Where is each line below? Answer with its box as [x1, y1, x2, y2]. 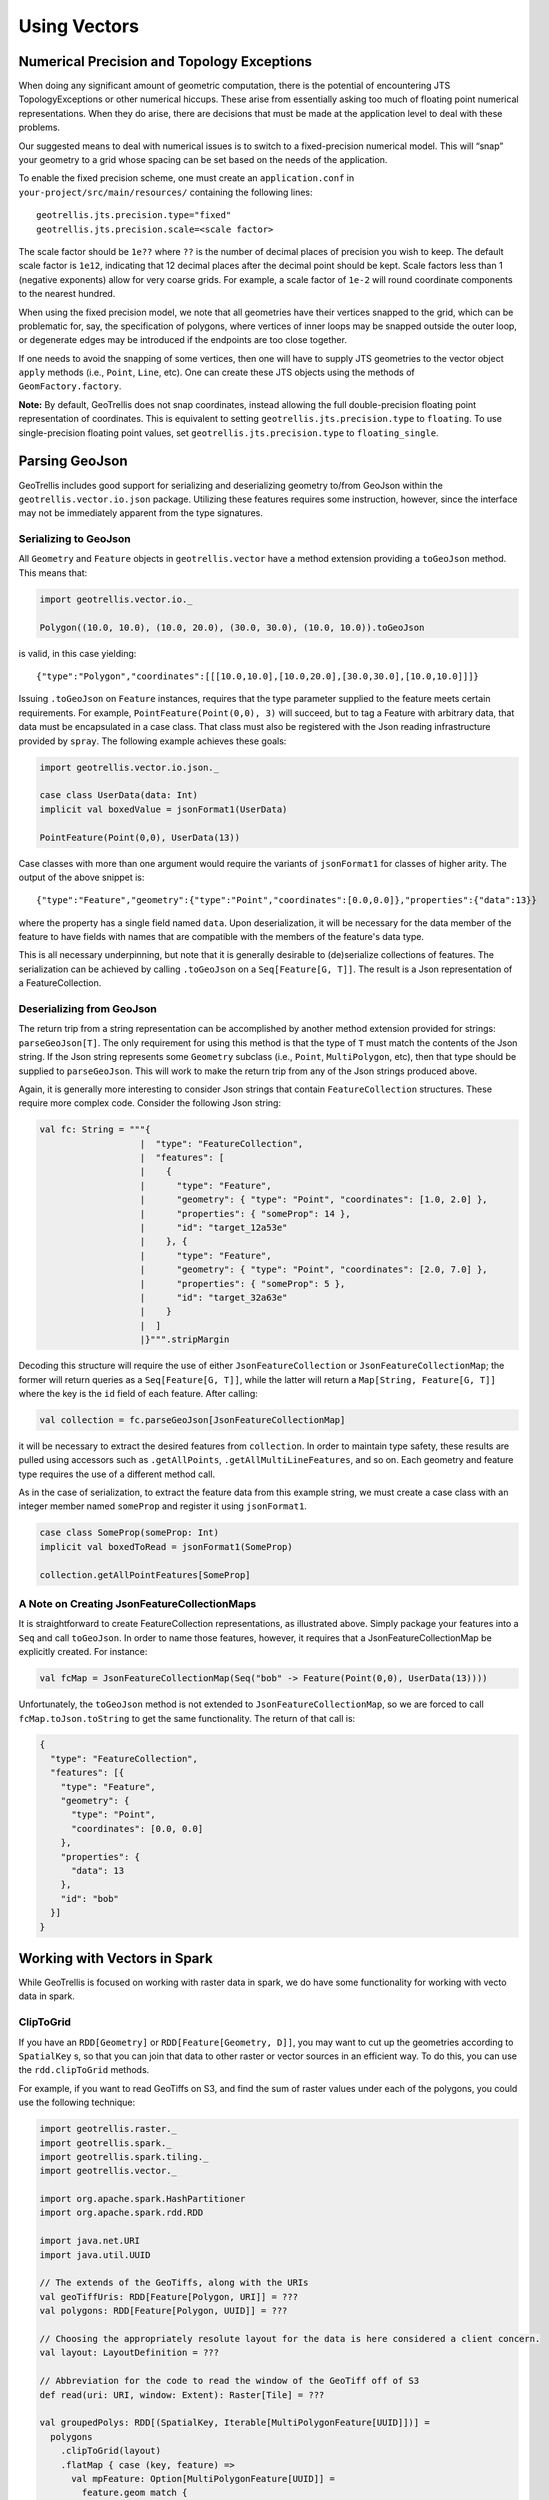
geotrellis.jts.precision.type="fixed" [36, 210, 232, 221]
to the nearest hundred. [18, 288, 116, 300]
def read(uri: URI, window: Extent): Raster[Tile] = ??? [39, 2389, 325, 2400]
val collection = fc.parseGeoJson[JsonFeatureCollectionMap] [39, 1414, 346, 1425]
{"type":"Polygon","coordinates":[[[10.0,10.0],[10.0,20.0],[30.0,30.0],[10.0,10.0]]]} [36, 671, 480, 682]
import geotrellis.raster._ [39, 2123, 177, 2135]
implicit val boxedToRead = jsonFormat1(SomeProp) [39, 1541, 294, 1552]
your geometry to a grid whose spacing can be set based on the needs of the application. [18, 154, 388, 166]
